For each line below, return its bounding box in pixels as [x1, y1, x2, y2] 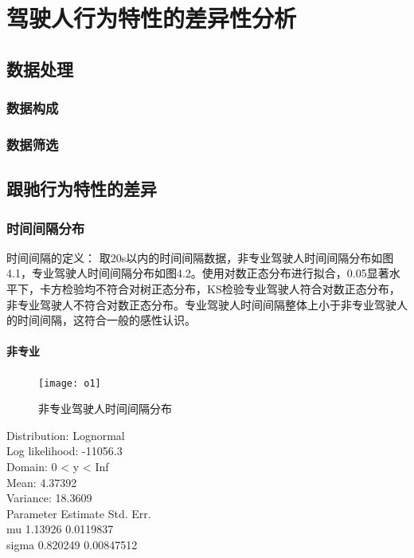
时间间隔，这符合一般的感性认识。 [17, 312, 196, 328]
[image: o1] [38, 377, 101, 389]
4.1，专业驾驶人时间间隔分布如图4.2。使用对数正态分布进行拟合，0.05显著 [6, 265, 389, 281]
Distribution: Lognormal [6, 426, 125, 443]
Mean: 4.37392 [6, 474, 77, 490]
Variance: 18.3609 [6, 489, 92, 506]
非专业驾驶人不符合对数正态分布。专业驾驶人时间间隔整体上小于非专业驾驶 [6, 296, 396, 312]
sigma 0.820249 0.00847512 [6, 536, 138, 553]
